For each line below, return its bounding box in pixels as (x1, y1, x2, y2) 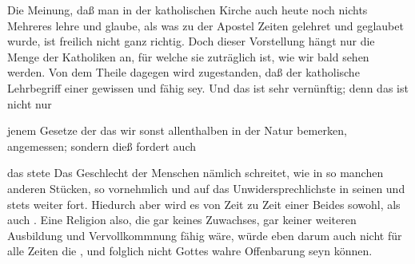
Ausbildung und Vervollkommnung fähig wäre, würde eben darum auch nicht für (7, 227, 402, 243)
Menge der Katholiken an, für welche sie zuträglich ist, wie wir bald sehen (7, 48, 369, 65)
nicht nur (7, 95, 52, 112)
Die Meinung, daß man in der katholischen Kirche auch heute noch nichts (7, 2, 368, 18)
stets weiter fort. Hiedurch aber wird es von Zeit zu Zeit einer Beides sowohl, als (7, 195, 401, 212)
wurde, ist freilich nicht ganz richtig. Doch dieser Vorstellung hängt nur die (7, 33, 375, 49)
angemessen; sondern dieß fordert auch (7, 137, 197, 154)
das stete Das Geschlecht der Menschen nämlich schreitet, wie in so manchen (7, 164, 384, 181)
